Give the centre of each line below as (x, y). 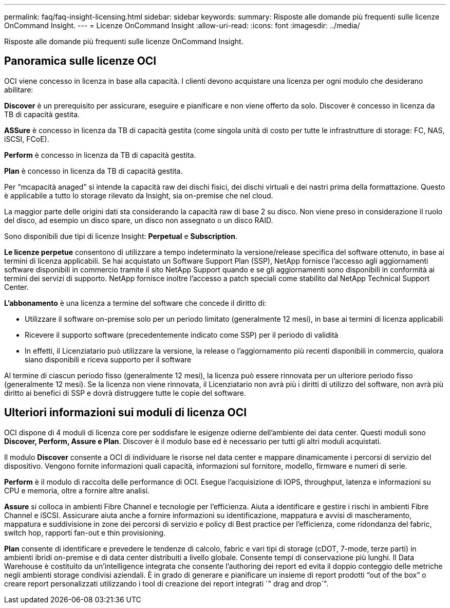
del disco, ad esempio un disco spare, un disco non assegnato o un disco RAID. (139, 220)
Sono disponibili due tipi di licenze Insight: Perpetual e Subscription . (121, 236)
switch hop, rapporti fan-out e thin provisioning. (85, 532)
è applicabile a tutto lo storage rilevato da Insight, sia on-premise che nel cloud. (139, 195)
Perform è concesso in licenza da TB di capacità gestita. (100, 155)
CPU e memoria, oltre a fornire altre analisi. (77, 490)
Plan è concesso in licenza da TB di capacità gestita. (93, 171)
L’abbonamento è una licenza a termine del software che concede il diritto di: (135, 303)
